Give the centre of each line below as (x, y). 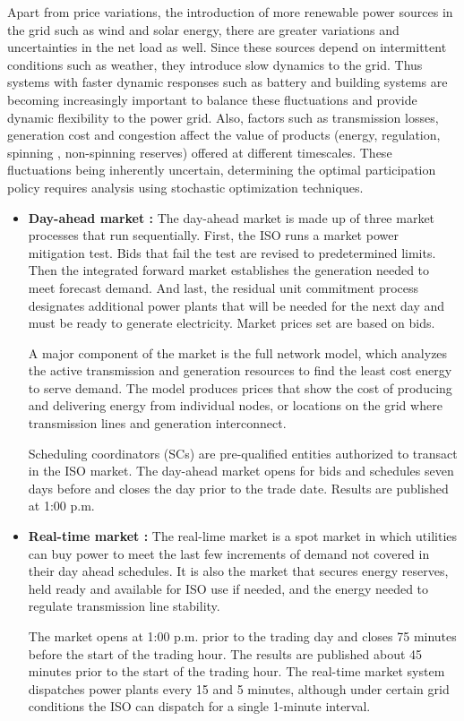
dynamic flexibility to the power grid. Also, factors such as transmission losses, (223, 117)
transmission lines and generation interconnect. (157, 423)
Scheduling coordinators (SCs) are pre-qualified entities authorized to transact (243, 453)
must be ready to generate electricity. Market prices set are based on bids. (232, 323)
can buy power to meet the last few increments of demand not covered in (229, 553)
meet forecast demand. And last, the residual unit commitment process (223, 287)
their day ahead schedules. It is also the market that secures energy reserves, (238, 571)
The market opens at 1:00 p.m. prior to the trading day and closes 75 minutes (242, 636)
